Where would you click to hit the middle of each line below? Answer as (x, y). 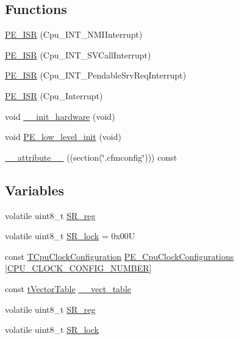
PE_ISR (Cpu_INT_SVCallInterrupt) (78, 54)
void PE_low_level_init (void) (63, 137)
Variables (35, 190)
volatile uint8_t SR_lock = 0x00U (70, 236)
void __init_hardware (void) (60, 116)
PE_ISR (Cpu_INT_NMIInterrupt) (74, 34)
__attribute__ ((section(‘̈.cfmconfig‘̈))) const (91, 157)
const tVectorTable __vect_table (68, 288)
